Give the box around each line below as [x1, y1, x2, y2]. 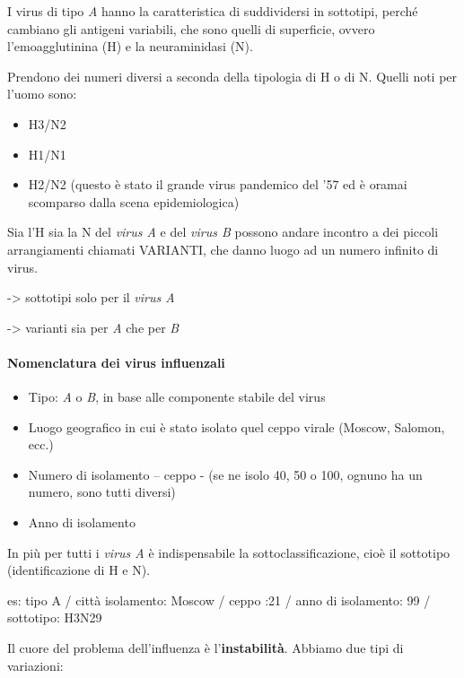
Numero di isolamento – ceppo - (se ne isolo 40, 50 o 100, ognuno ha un [28, 465, 423, 483]
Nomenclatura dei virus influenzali [7, 352, 225, 371]
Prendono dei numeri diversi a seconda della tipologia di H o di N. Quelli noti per [7, 66, 458, 85]
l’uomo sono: [7, 84, 77, 103]
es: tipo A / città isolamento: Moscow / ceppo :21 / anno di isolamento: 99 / [7, 590, 431, 609]
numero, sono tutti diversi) [28, 482, 176, 501]
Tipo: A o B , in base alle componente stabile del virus [28, 387, 326, 406]
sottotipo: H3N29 [7, 608, 102, 627]
